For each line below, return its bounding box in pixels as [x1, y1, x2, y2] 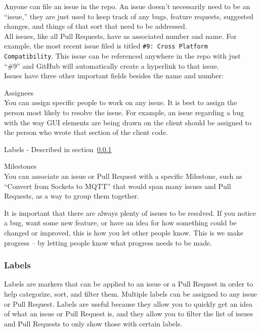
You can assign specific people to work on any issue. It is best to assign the [4, 97, 237, 108]
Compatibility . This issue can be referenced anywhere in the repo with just [4, 51, 241, 61]
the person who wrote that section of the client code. [4, 127, 168, 137]
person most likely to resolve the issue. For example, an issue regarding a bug [4, 107, 244, 118]
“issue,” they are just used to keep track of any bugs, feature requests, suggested [4, 11, 253, 21]
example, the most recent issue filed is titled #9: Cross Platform [4, 40, 208, 51]
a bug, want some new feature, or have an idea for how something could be [4, 217, 237, 228]
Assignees [4, 87, 34, 98]
